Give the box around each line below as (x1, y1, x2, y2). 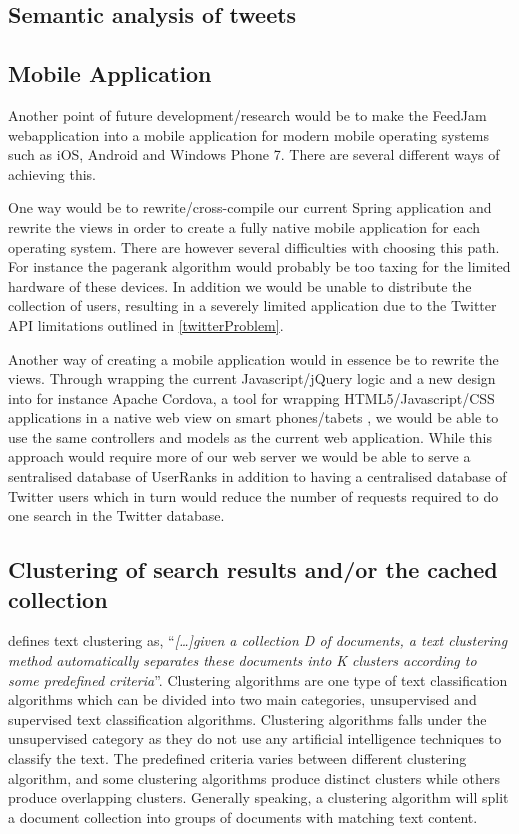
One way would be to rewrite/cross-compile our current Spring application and (8, 197, 492, 218)
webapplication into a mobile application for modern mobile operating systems (8, 124, 490, 145)
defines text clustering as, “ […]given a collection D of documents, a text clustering (8, 630, 508, 651)
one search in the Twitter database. (8, 505, 225, 526)
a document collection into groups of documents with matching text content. (8, 806, 478, 827)
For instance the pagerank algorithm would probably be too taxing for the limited (8, 256, 511, 277)
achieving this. (8, 163, 96, 184)
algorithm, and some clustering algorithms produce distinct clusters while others (8, 767, 500, 788)
